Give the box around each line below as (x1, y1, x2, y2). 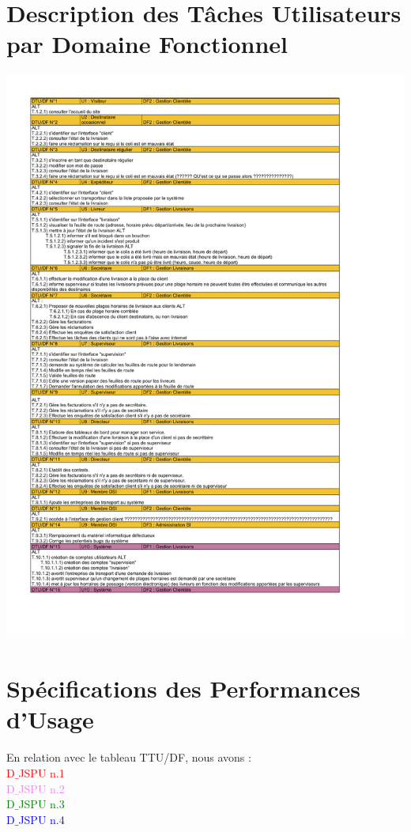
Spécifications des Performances (6, 672, 360, 705)
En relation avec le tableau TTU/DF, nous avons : (6, 749, 251, 766)
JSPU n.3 (18, 796, 65, 812)
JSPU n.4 (18, 811, 65, 827)
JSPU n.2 (18, 780, 65, 796)
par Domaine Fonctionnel (6, 28, 288, 60)
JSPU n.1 (18, 764, 65, 781)
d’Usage (6, 703, 94, 736)
